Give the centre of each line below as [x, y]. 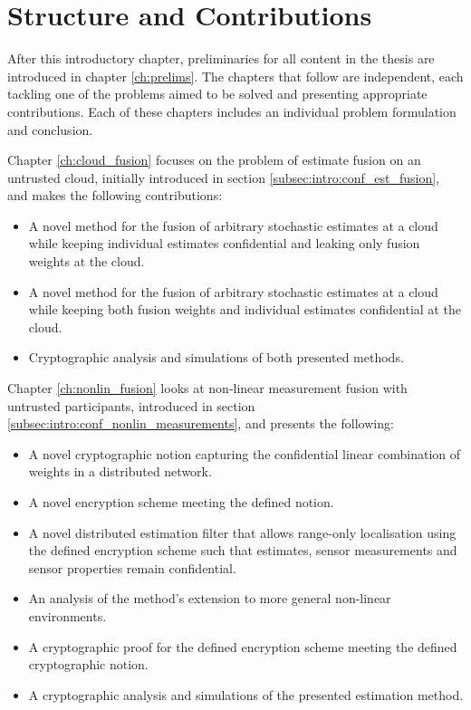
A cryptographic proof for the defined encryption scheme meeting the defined [243, 646]
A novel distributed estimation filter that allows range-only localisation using [242, 532]
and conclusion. [50, 129]
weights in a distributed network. [120, 471]
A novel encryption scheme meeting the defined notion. [181, 502]
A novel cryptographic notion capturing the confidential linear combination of [245, 453]
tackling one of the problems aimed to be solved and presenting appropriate [217, 94]
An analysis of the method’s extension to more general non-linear [210, 598]
